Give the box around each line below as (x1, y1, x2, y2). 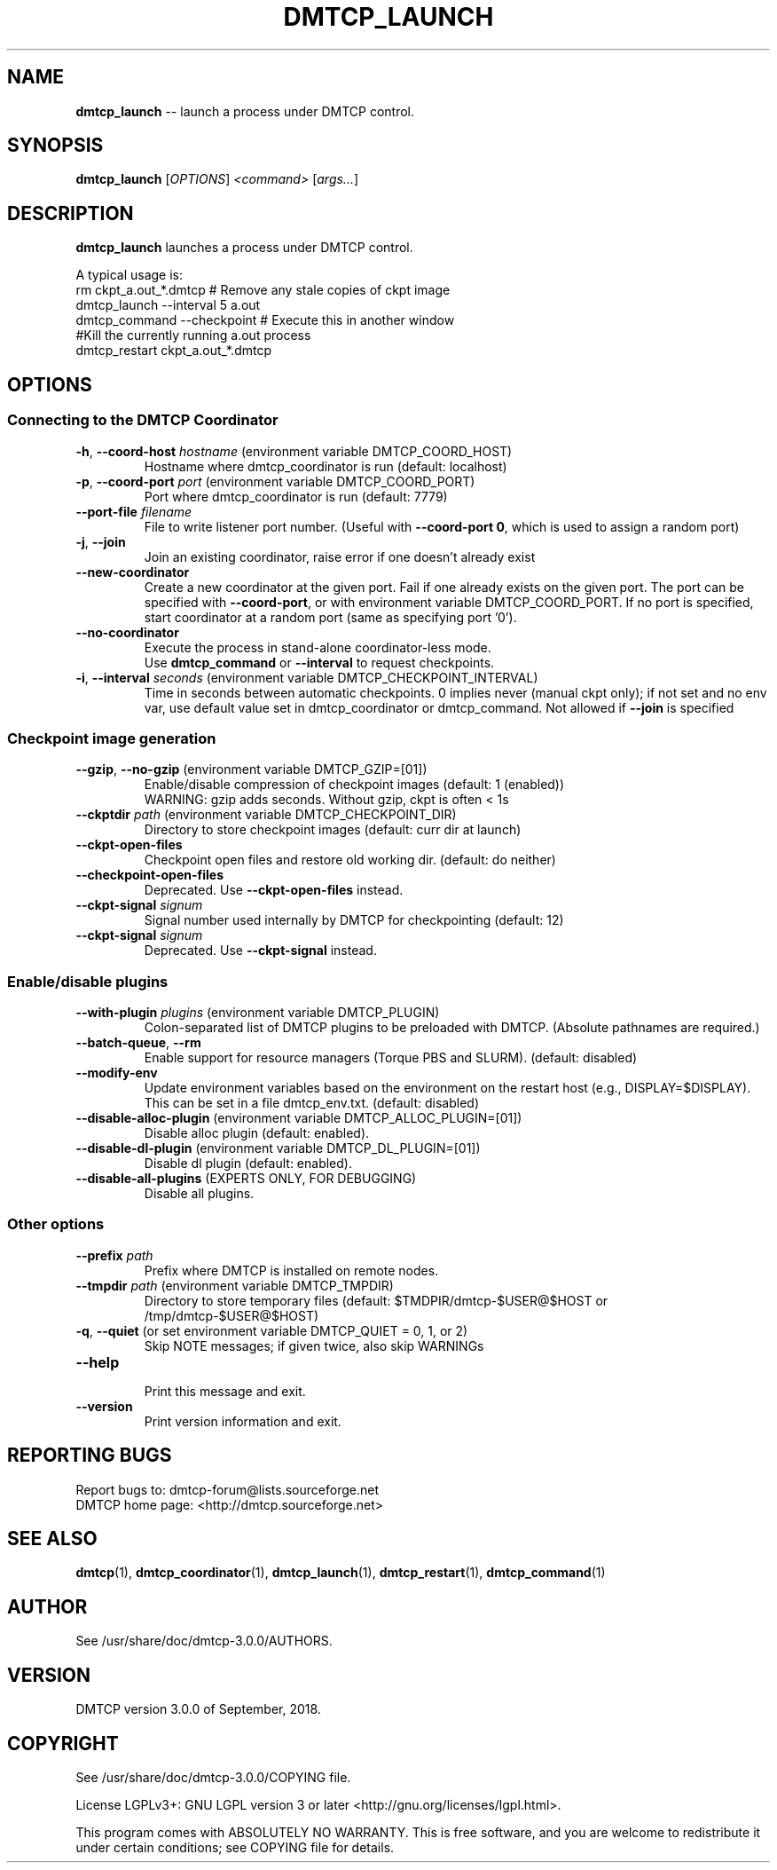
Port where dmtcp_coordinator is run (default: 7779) (144, 488, 448, 504)
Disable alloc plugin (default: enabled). (144, 1125, 370, 1140)
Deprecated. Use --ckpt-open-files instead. (144, 882, 404, 898)
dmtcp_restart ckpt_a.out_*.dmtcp (75, 343, 271, 359)
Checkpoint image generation (7, 729, 216, 747)
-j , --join (75, 533, 126, 549)
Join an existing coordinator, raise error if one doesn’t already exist (144, 548, 536, 564)
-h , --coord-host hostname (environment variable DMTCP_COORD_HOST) (75, 443, 513, 459)
